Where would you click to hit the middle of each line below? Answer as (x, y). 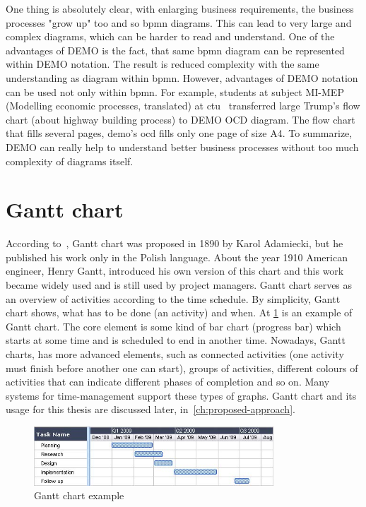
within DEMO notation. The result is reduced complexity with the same (163, 64)
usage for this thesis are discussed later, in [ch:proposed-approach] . (150, 409)
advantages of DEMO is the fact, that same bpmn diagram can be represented (175, 50)
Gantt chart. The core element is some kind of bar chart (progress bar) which (173, 326)
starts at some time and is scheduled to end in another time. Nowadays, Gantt (176, 340)
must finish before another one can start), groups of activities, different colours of (182, 368)
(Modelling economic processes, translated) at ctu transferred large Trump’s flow (183, 106)
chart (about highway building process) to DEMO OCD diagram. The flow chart (181, 119)
